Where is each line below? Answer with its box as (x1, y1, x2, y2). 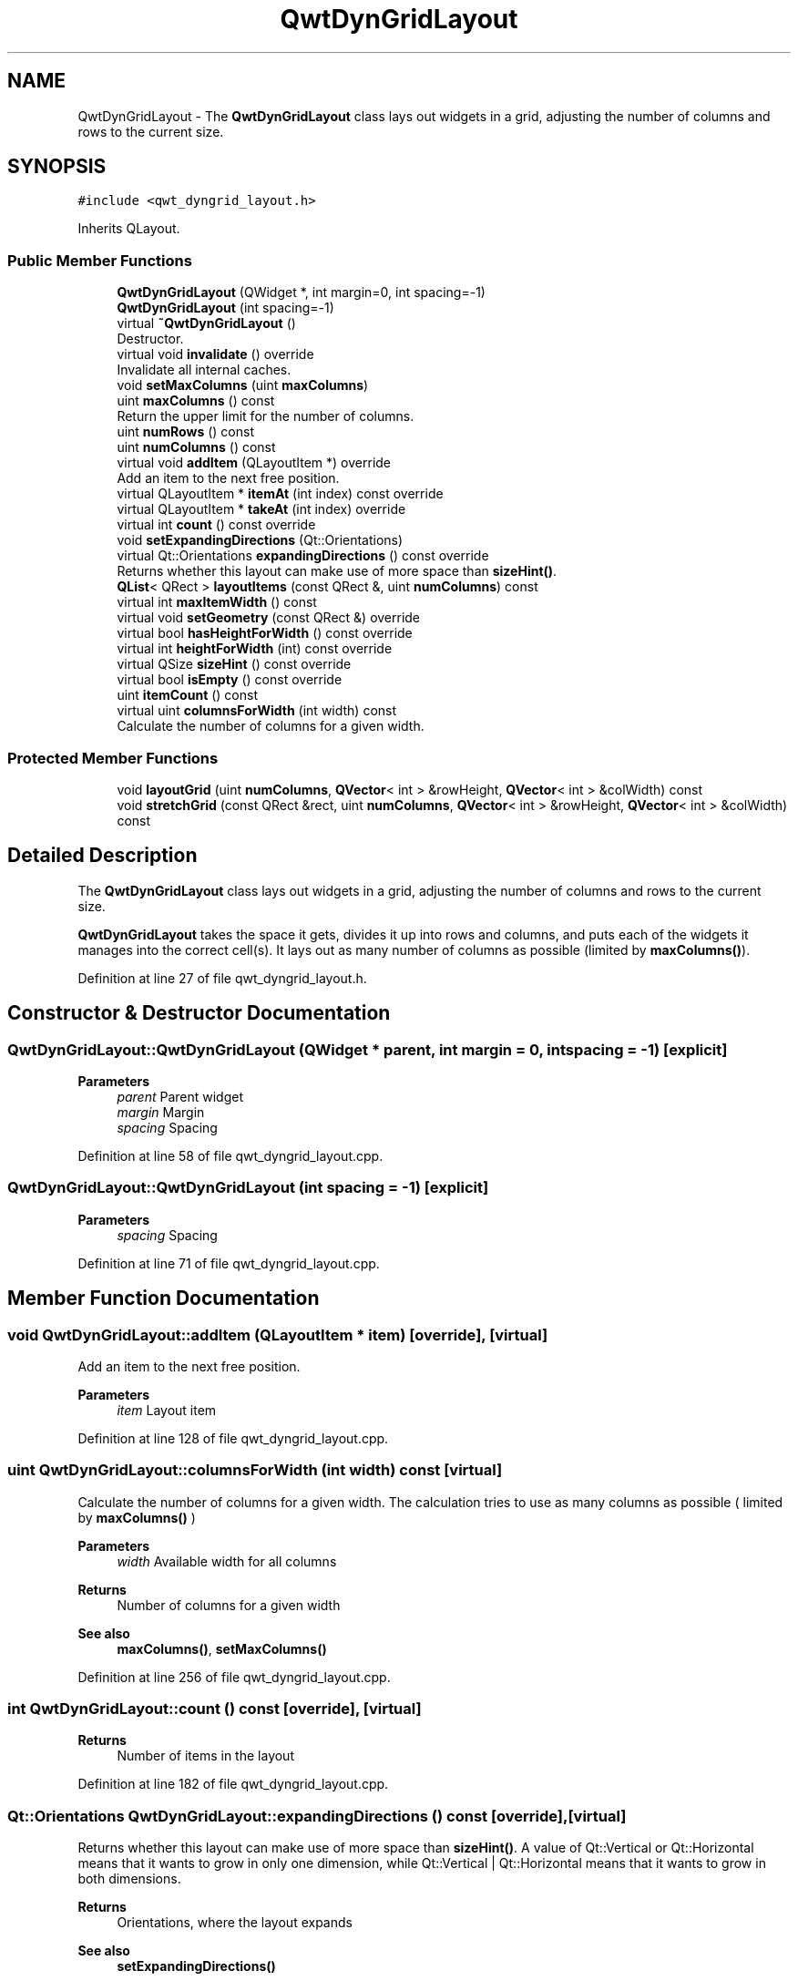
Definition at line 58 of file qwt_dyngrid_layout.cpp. (77, 1148, 384, 1164)
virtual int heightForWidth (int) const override (117, 641, 393, 657)
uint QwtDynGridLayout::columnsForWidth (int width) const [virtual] (7, 1461, 503, 1480)
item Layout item (117, 1401, 217, 1418)
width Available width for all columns (117, 1553, 337, 1569)
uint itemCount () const (117, 687, 258, 703)
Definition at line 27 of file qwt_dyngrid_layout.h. (77, 970, 367, 986)
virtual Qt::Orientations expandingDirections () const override (117, 548, 489, 564)
